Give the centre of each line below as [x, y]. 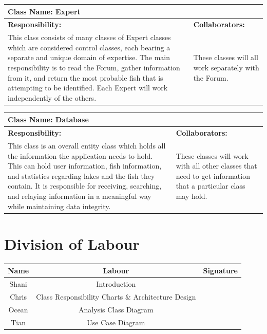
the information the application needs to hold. [80, 155]
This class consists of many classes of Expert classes [89, 37]
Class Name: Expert [44, 11]
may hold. [192, 196]
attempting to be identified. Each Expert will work [88, 88]
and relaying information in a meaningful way [80, 196]
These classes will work [212, 155]
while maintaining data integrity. [59, 206]
